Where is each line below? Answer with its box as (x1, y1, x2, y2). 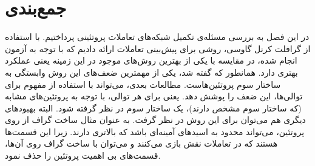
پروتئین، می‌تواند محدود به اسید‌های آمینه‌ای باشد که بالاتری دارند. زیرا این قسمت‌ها (5, 125, 305, 138)
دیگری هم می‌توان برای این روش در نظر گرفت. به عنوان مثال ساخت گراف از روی (5, 113, 306, 126)
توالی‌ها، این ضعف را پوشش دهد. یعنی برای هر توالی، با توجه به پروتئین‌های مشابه (5, 90, 303, 102)
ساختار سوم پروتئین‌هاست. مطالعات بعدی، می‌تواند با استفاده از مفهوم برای (5, 78, 281, 90)
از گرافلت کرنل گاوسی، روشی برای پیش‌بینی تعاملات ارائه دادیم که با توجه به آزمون (5, 42, 311, 55)
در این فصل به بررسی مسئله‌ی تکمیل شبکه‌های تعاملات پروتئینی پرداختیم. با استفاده (5, 30, 310, 43)
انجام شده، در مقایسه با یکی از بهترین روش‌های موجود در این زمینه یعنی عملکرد (5, 54, 297, 67)
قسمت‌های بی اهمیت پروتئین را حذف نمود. (5, 149, 161, 162)
